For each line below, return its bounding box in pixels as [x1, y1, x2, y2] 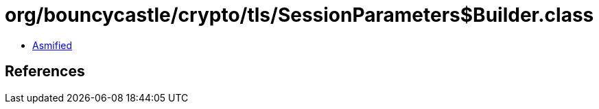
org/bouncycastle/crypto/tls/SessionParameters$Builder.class [5, 3, 594, 27]
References [5, 63, 85, 80]
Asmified [32, 39, 73, 51]
